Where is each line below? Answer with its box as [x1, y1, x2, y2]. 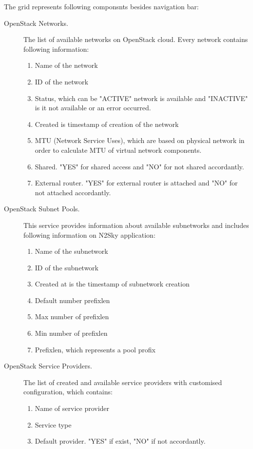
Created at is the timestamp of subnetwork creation [35, 279, 190, 289]
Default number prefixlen [35, 295, 110, 305]
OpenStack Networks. [4, 18, 68, 28]
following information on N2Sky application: [23, 229, 156, 240]
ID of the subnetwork [35, 262, 98, 272]
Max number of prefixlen [35, 311, 109, 322]
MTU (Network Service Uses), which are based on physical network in [35, 135, 245, 145]
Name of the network [35, 60, 98, 70]
